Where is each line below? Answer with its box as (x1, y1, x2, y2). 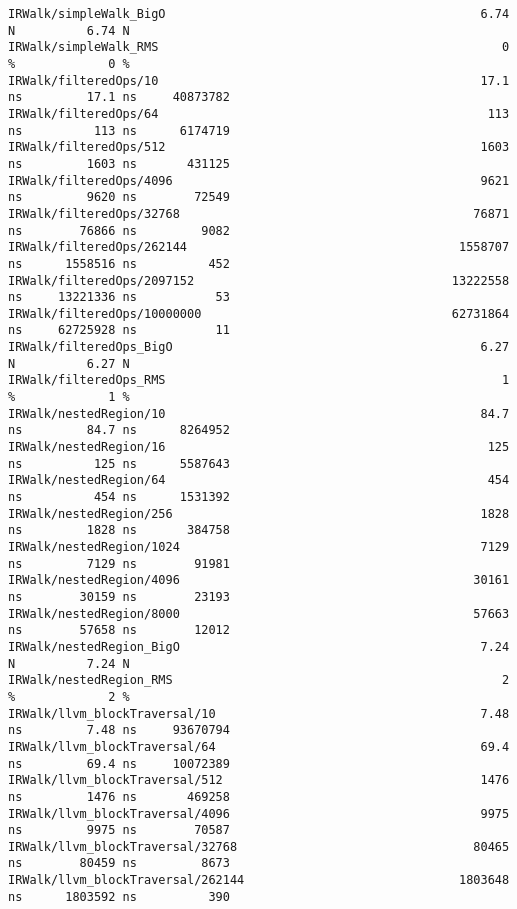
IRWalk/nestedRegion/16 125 (8, 440, 510, 455)
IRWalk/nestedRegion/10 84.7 (8, 406, 510, 421)
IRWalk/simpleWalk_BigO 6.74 (8, 7, 510, 21)
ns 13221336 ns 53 (8, 290, 230, 305)
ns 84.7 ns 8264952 (8, 423, 230, 438)
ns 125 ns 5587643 (8, 456, 230, 471)
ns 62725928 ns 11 (8, 323, 230, 338)
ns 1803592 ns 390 (8, 889, 230, 904)
